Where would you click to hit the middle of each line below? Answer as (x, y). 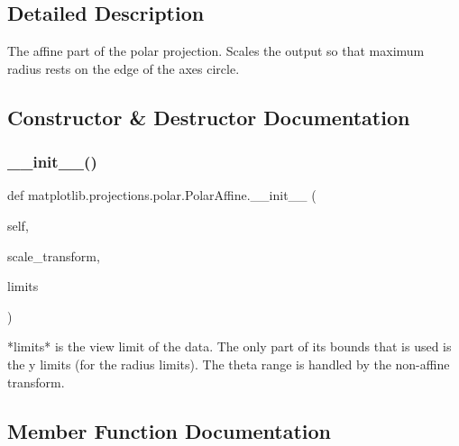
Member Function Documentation (170, 430)
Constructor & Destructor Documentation (209, 117)
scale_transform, (54, 255)
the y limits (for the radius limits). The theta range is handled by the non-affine (229, 364)
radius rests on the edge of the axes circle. (124, 68)
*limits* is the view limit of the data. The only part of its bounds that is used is (229, 346)
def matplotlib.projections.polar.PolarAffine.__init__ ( (162, 195)
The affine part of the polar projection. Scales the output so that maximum (216, 51)
